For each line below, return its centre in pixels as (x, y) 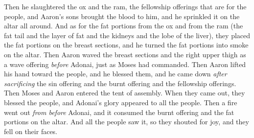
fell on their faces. (31, 131)
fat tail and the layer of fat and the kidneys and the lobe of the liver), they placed (127, 35)
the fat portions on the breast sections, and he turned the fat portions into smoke (126, 45)
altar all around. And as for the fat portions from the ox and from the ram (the (124, 26)
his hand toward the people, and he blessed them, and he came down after (115, 74)
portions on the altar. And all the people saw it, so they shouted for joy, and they (127, 122)
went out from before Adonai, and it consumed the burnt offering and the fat (119, 112)
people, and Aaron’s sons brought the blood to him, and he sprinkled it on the (122, 16)
